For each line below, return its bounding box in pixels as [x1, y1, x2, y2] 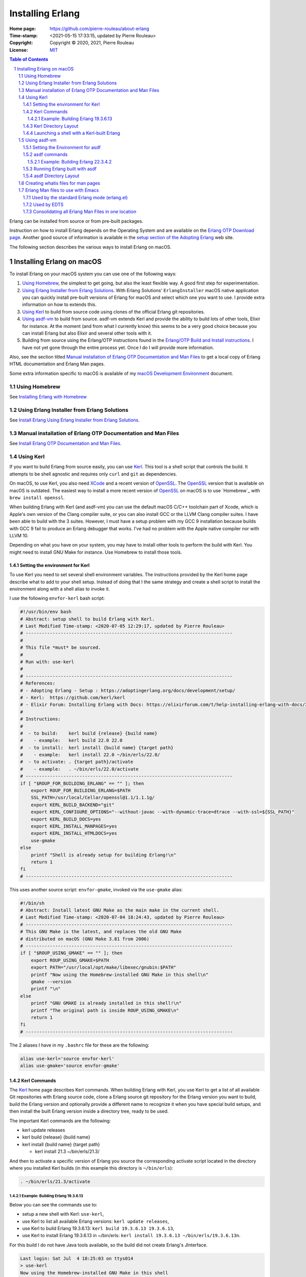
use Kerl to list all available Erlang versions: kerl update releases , [22, 1218, 169, 1224]
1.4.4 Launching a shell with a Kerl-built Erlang [23, 130, 120, 136]
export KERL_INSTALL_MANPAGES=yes [31, 823, 117, 829]
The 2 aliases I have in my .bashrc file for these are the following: [9, 1042, 149, 1048]
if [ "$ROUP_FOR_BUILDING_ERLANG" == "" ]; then [20, 781, 144, 786]
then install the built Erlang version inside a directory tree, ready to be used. [9, 1108, 169, 1115]
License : [9, 46, 28, 53]
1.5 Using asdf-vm [18, 137, 57, 143]
